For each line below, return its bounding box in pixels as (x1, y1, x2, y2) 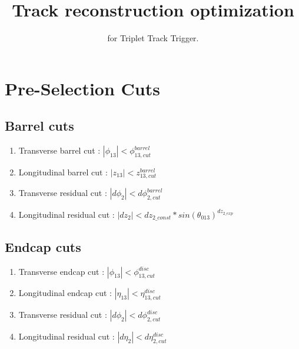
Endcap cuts (5, 237, 81, 255)
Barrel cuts (5, 117, 74, 135)
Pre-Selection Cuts (5, 76, 160, 100)
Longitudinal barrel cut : (18, 165, 108, 178)
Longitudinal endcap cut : (18, 287, 112, 299)
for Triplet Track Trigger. (107, 32, 199, 44)
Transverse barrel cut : (18, 144, 101, 157)
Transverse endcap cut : (18, 265, 105, 277)
